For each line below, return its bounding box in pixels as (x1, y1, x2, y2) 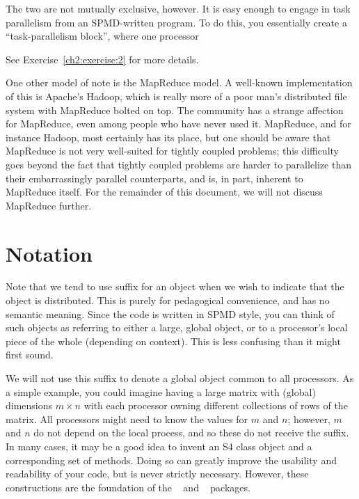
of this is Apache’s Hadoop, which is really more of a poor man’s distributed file (6, 88, 347, 103)
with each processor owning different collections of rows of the (83, 398, 348, 413)
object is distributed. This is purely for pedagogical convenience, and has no (6, 293, 330, 308)
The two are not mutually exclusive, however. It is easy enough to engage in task (6, 1, 351, 15)
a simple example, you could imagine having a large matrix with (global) (6, 384, 316, 399)
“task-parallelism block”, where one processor (6, 29, 199, 43)
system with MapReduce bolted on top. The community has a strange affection (6, 102, 344, 117)
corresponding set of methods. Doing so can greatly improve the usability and (6, 452, 337, 467)
